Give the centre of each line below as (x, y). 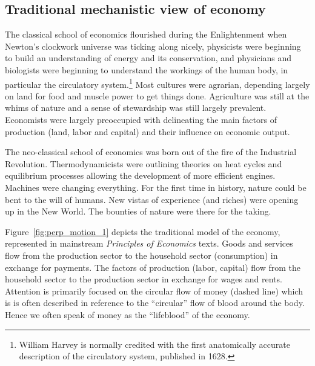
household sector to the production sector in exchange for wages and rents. (144, 279)
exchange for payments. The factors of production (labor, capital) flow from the (153, 267)
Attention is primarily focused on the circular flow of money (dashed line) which (154, 291)
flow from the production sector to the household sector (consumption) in (141, 255)
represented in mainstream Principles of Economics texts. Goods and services (149, 243)
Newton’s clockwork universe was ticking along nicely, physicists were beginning (153, 46)
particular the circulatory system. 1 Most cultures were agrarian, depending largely (157, 83)
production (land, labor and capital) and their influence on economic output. (148, 131)
